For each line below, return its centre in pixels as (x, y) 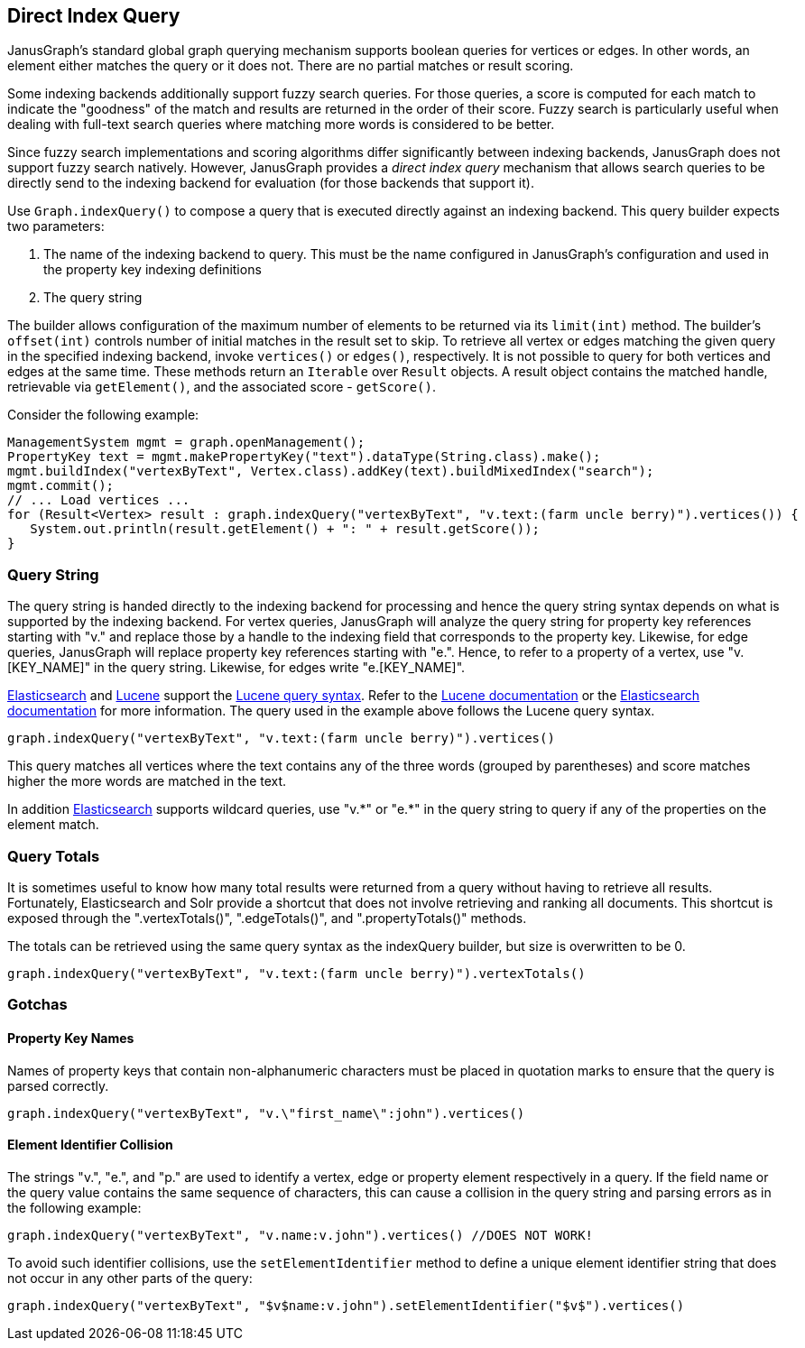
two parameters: (56, 226)
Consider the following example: (103, 415)
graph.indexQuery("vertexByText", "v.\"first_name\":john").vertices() (266, 1113)
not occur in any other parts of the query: (130, 1278)
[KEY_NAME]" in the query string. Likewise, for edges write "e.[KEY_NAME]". (236, 668)
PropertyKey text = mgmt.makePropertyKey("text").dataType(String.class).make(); (304, 457)
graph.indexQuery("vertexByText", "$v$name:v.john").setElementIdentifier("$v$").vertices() (346, 1305)
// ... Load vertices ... (99, 500)
